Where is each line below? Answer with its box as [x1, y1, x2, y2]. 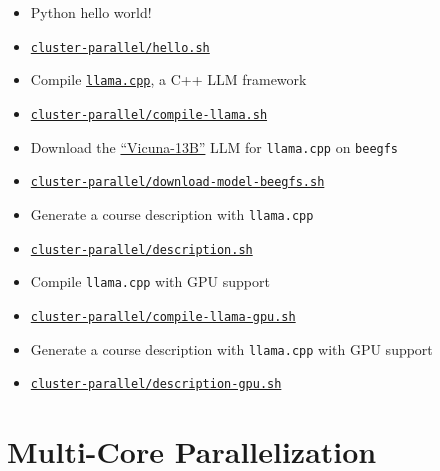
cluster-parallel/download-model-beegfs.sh [30, 175, 325, 190]
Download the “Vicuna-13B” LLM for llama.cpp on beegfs [30, 136, 399, 157]
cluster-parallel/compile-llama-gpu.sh [30, 309, 296, 324]
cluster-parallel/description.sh [30, 242, 253, 257]
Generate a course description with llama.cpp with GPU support [30, 338, 433, 359]
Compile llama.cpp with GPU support [30, 271, 270, 292]
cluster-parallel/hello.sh [30, 40, 210, 55]
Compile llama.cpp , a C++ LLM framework [30, 69, 307, 90]
